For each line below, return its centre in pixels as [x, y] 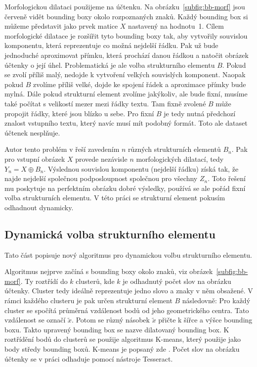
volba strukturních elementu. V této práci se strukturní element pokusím [115, 198]
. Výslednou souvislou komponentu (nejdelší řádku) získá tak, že [141, 168]
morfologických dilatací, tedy [180, 159]
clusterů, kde [95, 281]
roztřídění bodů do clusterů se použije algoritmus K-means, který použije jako [123, 339]
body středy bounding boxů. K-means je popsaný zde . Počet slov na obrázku [122, 349]
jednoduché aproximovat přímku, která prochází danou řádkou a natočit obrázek [127, 55]
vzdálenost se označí [35, 320]
